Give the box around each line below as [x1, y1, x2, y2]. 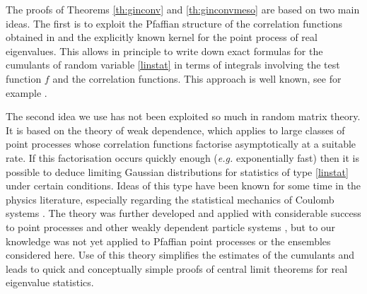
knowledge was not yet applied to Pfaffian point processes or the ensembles [6, 233, 331, 248]
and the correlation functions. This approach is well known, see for [52, 71, 342, 86]
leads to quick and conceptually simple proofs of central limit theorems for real [6, 261, 348, 276]
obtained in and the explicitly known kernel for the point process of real [6, 30, 318, 45]
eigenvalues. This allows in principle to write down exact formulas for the [6, 43, 323, 58]
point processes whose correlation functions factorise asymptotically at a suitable [6, 136, 356, 151]
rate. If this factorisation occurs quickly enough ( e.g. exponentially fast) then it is [6, 150, 359, 165]
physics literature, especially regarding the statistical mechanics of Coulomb [6, 192, 334, 206]
